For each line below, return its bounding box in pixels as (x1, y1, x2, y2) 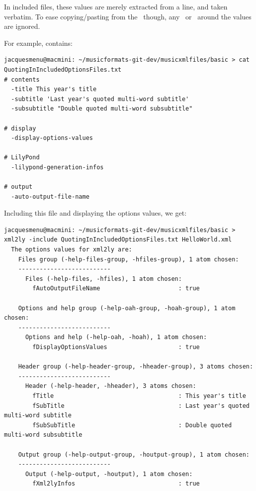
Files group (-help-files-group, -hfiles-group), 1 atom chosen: (18, 255, 239, 263)
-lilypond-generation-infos (11, 163, 104, 171)
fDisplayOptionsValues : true (32, 344, 200, 351)
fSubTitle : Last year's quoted (32, 402, 250, 409)
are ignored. (4, 21, 40, 31)
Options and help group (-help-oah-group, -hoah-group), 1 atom (18, 304, 236, 312)
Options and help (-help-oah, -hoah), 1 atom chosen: (25, 334, 207, 341)
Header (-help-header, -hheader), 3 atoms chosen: (25, 382, 196, 390)
